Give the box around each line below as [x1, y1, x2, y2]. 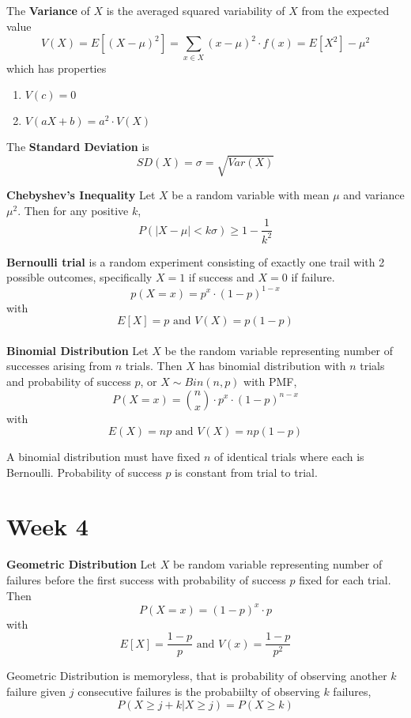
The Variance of [6, 2, 90, 18]
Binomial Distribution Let [6, 342, 149, 358]
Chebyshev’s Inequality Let [6, 187, 156, 203]
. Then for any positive [17, 202, 129, 218]
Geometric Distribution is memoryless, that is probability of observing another [6, 667, 387, 684]
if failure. [291, 269, 335, 285]
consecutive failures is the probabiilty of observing [77, 682, 320, 699]
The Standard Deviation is [6, 138, 149, 155]
